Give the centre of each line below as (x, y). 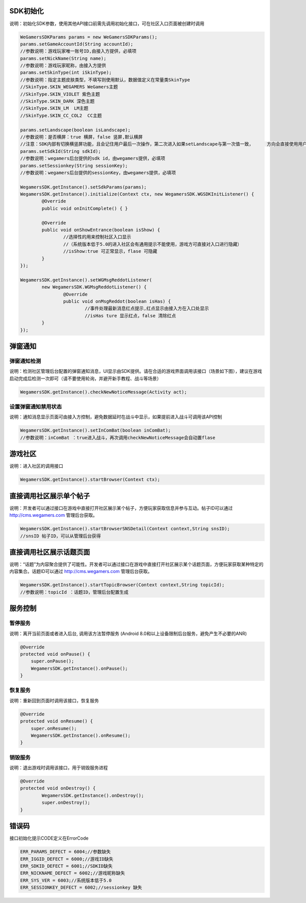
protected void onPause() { (55, 654)
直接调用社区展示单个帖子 (50, 496)
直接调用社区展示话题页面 (50, 552)
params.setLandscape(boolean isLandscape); (75, 130)
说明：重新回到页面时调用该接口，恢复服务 (54, 700)
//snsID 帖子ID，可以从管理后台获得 (60, 536)
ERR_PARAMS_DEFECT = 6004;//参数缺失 (66, 852)
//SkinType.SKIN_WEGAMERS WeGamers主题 (69, 87)
